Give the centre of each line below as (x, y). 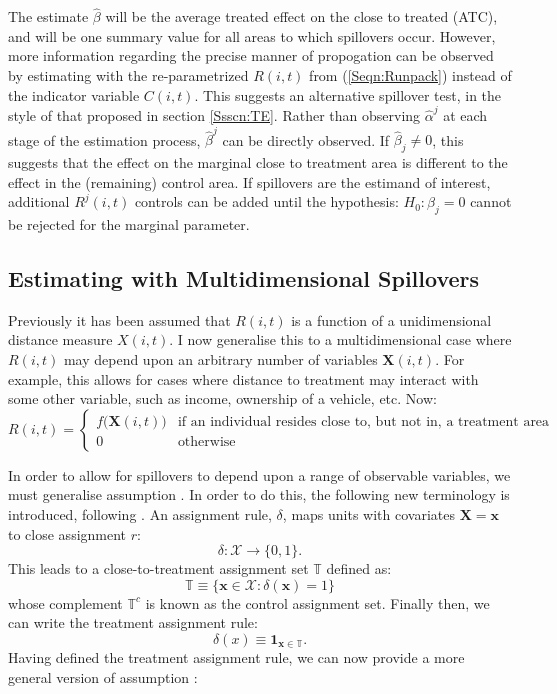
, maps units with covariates (368, 513)
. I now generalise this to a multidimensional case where (340, 339)
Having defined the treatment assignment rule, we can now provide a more (236, 657)
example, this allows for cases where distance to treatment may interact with (243, 378)
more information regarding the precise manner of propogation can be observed (251, 55)
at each (465, 114)
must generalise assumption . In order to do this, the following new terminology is (259, 494)
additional (39, 201)
